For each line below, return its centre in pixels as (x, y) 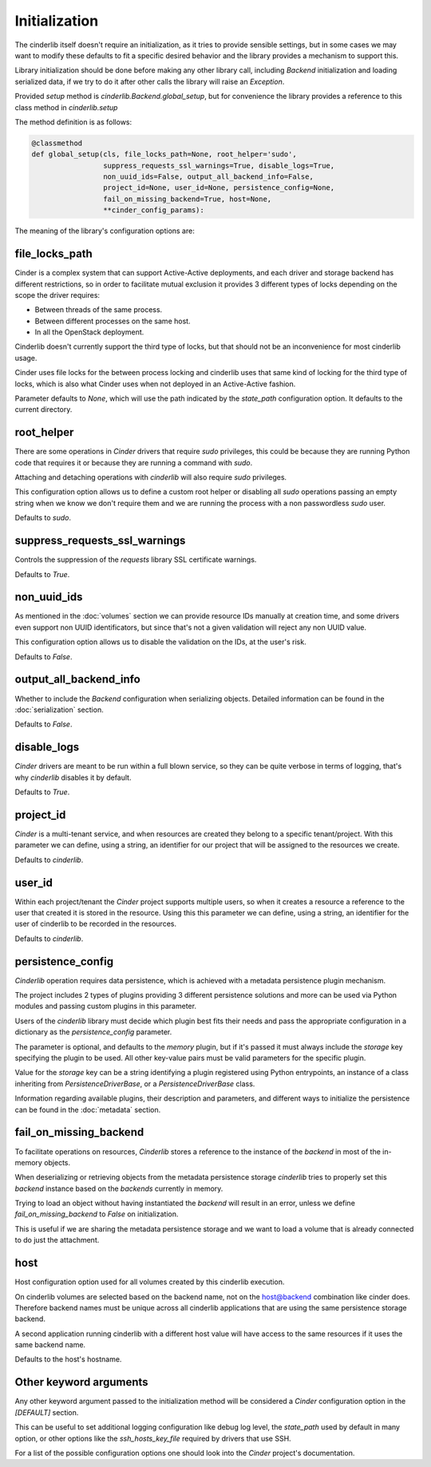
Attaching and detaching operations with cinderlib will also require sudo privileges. (151, 477)
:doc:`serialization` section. (59, 710)
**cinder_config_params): (154, 210)
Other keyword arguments (81, 1382)
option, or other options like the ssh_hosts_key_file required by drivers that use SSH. (153, 1438)
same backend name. (50, 1345)
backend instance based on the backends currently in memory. (119, 1188)
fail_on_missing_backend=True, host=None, (187, 199)
